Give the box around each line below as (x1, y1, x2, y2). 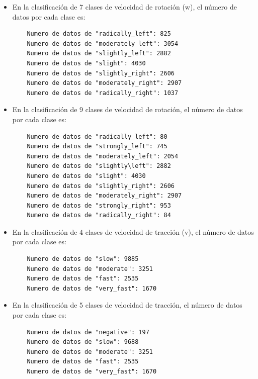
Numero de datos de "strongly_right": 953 (27, 202, 171, 209)
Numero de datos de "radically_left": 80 (27, 133, 167, 140)
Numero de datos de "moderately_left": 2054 (27, 152, 179, 160)
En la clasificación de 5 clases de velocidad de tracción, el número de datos (12, 300, 242, 310)
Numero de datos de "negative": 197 (27, 328, 149, 336)
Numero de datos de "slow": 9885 (27, 255, 139, 263)
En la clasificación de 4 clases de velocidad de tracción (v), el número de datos (12, 226, 254, 237)
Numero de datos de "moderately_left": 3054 (27, 40, 179, 47)
